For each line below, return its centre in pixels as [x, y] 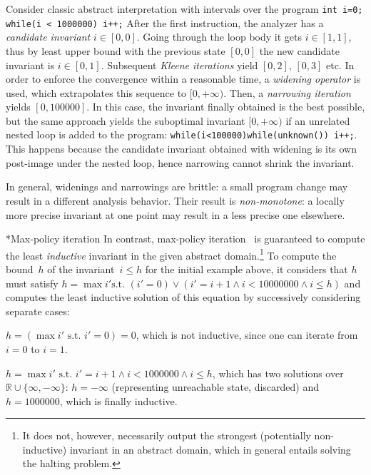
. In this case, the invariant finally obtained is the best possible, [226, 107]
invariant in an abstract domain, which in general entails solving [210, 449]
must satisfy [32, 283]
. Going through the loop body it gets [219, 37]
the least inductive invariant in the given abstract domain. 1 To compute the [171, 254]
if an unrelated [318, 120]
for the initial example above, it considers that [247, 269]
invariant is [30, 65]
